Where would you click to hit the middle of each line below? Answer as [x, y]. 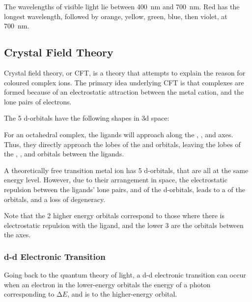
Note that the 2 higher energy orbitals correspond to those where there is [114, 215]
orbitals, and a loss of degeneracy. [55, 199]
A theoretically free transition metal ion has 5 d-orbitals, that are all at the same [126, 170]
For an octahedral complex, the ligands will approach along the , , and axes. [119, 134]
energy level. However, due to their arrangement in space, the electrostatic [116, 180]
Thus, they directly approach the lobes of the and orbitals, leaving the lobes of [122, 144]
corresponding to [29, 294]
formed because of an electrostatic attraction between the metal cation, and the [124, 92]
